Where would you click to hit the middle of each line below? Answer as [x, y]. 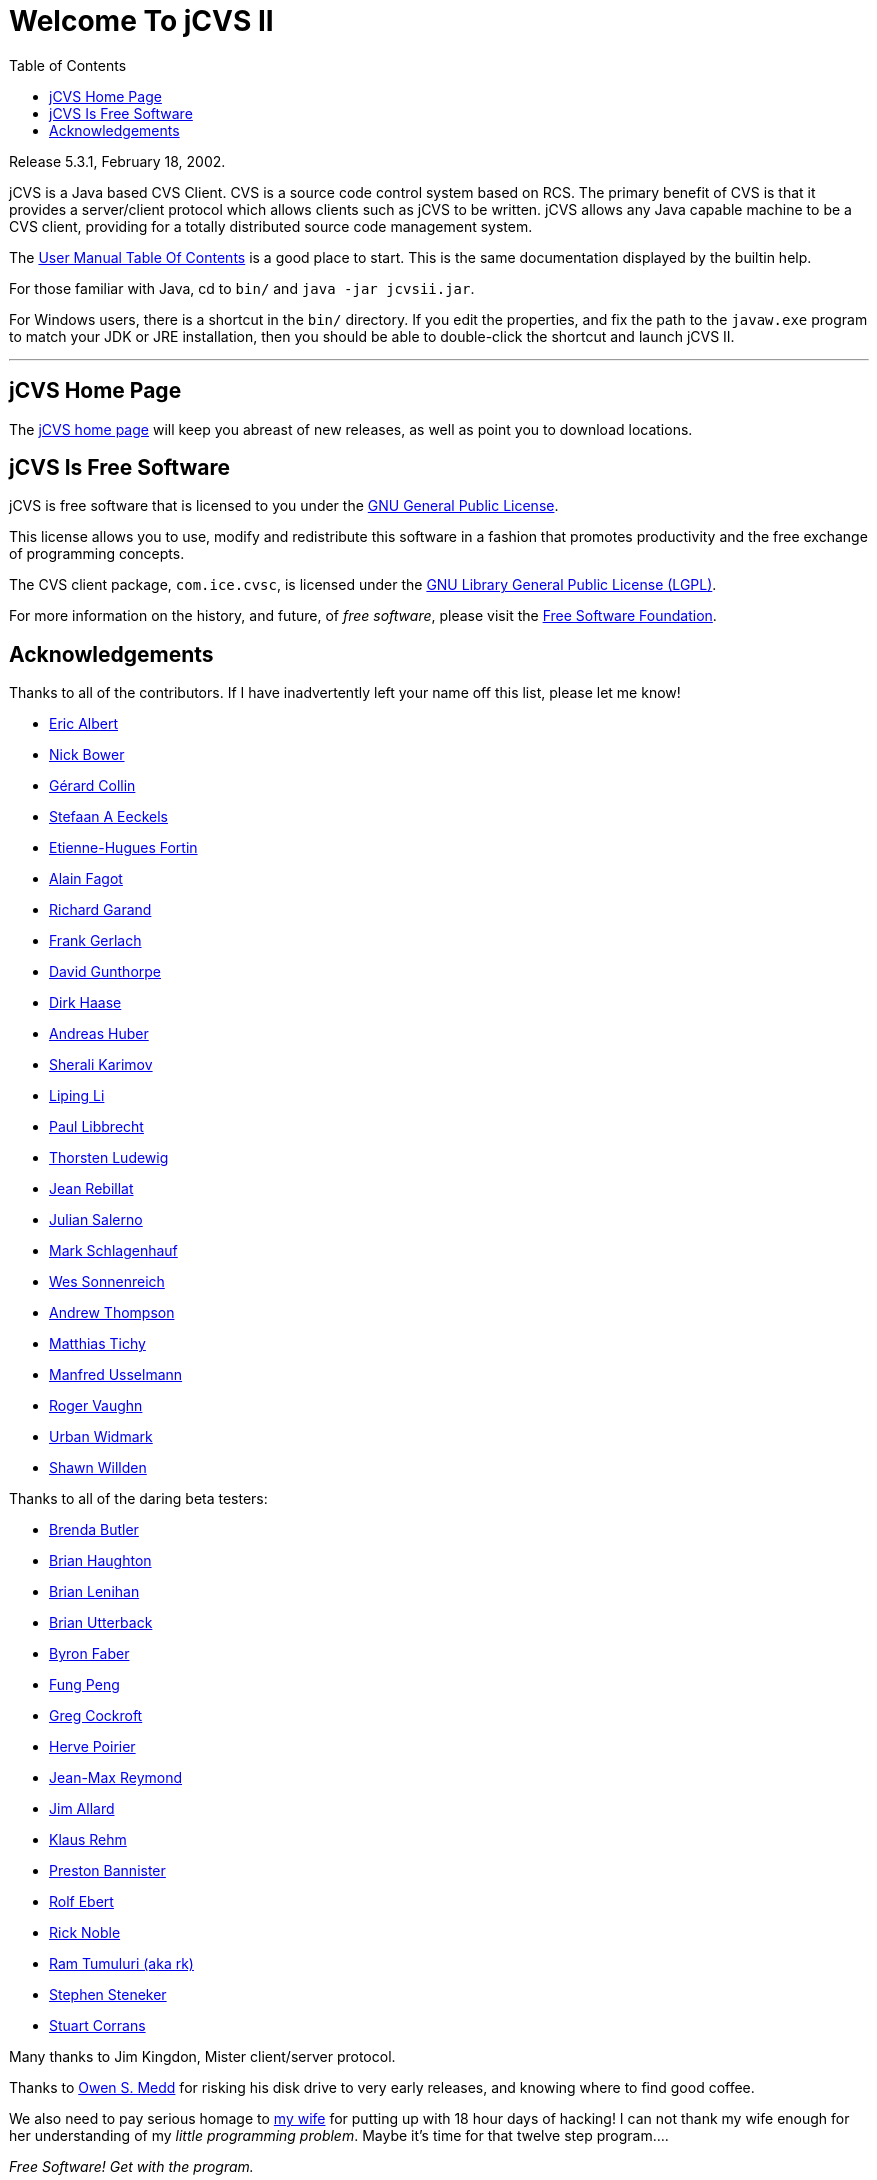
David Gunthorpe [105, 972]
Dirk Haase [85, 1003]
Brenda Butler [94, 1530]
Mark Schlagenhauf [113, 1251]
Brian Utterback [101, 1623]
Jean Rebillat [91, 1189]
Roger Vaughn [96, 1406]
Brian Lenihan [94, 1592]
